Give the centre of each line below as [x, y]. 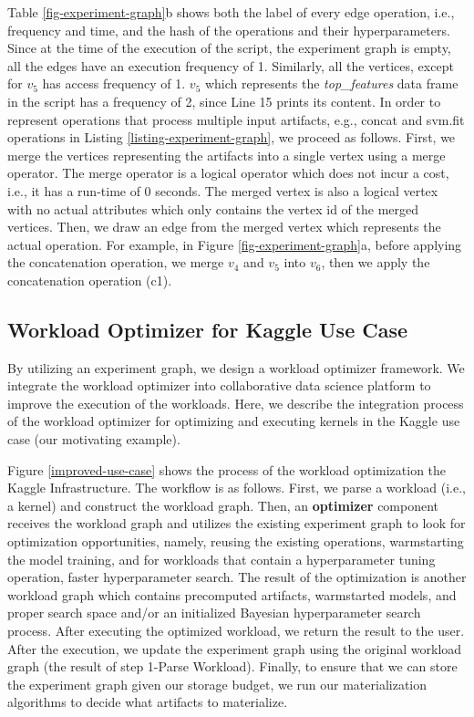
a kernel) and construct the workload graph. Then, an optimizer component [223, 505]
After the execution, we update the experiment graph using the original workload [235, 648]
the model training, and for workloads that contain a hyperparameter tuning [222, 559]
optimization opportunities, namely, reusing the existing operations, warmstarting [236, 541]
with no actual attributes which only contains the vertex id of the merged [213, 208]
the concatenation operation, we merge [116, 262]
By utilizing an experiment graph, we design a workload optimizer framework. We [236, 367]
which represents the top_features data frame [331, 83]
